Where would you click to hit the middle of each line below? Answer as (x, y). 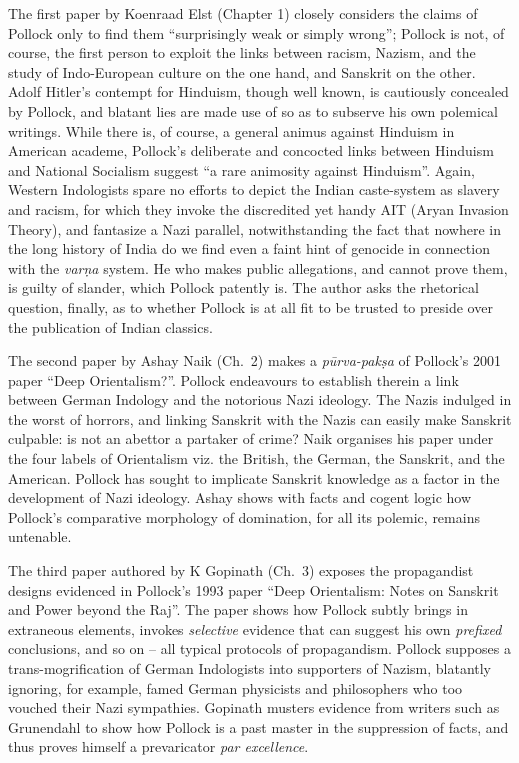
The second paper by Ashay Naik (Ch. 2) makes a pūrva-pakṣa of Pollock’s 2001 (255, 360)
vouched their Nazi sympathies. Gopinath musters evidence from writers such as (254, 707)
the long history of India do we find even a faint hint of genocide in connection (249, 248)
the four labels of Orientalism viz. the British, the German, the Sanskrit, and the (256, 458)
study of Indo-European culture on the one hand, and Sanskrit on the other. (242, 71)
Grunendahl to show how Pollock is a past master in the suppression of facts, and (258, 726)
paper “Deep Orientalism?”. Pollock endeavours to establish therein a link (233, 379)
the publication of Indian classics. (110, 326)
